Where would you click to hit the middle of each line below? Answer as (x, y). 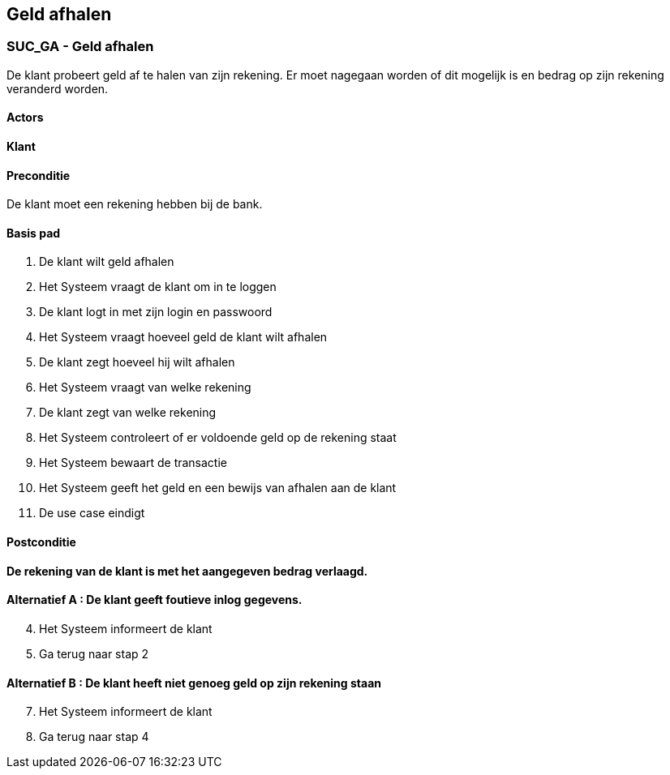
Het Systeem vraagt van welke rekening (145, 387)
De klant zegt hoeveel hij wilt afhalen (137, 362)
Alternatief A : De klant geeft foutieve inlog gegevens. (155, 600)
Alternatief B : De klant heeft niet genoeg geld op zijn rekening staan (194, 683)
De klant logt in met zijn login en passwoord (156, 312)
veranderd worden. (58, 88)
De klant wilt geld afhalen (107, 262)
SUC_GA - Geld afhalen (80, 47)
